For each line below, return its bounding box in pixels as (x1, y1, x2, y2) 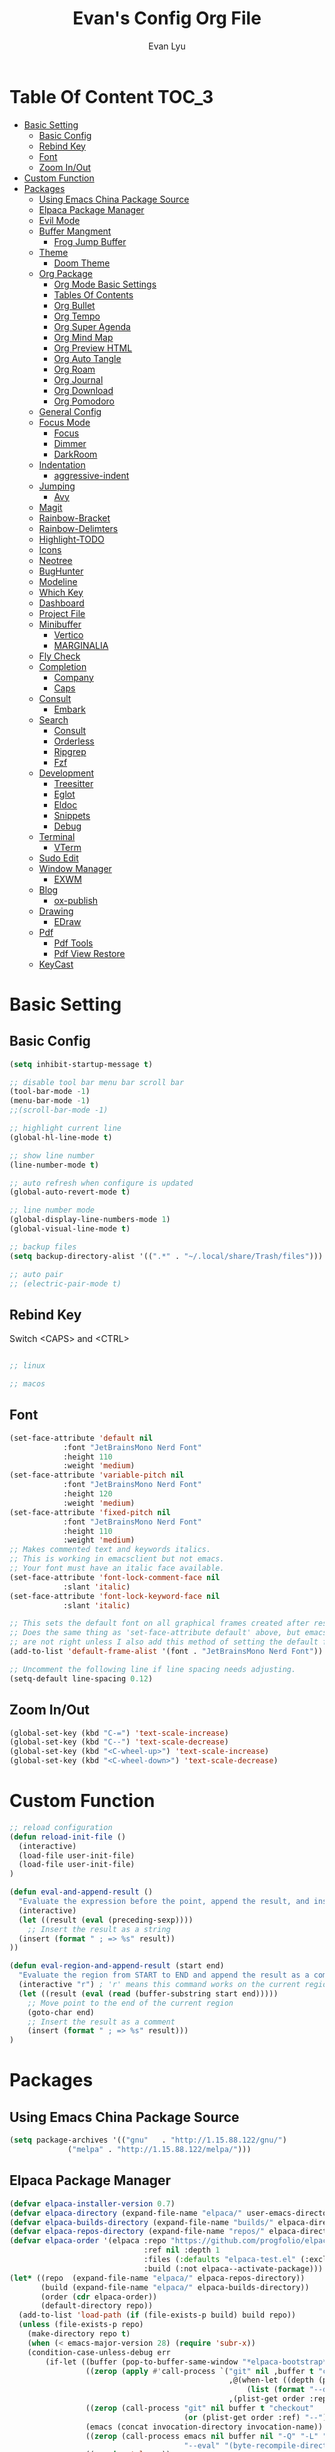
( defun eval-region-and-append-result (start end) (9, 1961, 225, 1971)
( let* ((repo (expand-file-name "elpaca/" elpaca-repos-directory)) (9, 2273, 306, 2283)
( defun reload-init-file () (9, 1832, 127, 1842)
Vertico (53, 628, 84, 641)
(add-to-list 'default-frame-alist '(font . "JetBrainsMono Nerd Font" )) (9, 1647, 324, 1657)
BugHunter (38, 565, 84, 577)
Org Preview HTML (53, 342, 133, 354)
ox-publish (53, 894, 99, 906)
